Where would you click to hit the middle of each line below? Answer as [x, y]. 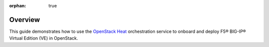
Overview [25, 20]
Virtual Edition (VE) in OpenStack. [44, 38]
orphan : [18, 6]
